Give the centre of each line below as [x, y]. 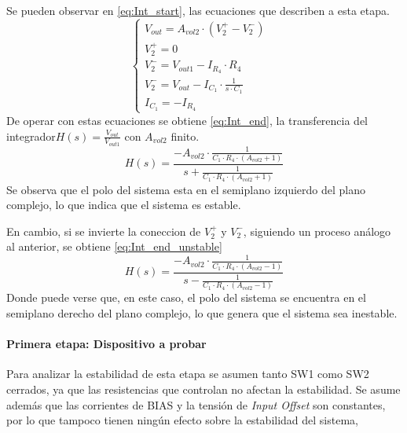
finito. [185, 136]
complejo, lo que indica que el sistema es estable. [124, 205]
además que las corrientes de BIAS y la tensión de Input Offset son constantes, [196, 404]
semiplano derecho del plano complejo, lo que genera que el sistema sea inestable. [202, 313]
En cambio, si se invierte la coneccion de [104, 231]
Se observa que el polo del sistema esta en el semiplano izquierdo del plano [186, 189]
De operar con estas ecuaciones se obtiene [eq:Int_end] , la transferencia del [187, 120]
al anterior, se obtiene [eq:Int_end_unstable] [114, 246]
